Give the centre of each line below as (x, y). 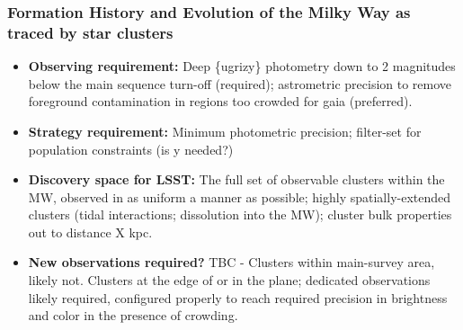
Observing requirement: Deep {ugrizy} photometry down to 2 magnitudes (242, 66)
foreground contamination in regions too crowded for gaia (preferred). (220, 101)
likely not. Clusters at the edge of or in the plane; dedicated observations (229, 280)
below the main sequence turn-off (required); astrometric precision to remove (240, 83)
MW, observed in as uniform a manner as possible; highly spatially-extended (240, 196)
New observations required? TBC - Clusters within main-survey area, (231, 262)
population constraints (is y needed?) (131, 149)
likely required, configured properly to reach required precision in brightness (238, 297)
